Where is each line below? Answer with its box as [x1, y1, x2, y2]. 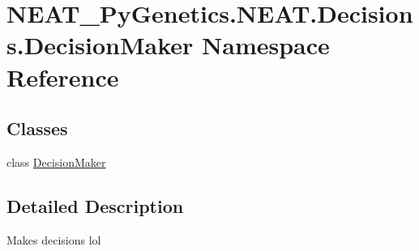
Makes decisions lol [6, 231, 101, 248]
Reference [6, 60, 119, 93]
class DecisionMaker [6, 153, 106, 170]
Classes [6, 116, 68, 141]
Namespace [202, 28, 330, 62]
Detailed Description [6, 193, 184, 218]
